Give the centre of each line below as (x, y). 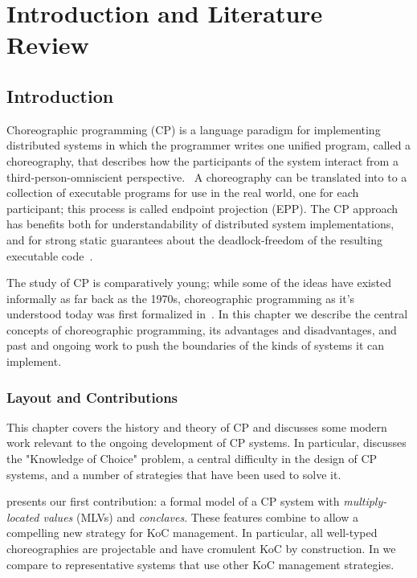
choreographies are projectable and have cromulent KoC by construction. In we (201, 549)
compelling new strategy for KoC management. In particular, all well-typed (192, 533)
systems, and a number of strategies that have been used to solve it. (174, 474)
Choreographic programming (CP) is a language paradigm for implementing (194, 129)
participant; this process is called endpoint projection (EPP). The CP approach (202, 208)
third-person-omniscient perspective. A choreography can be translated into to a (207, 176)
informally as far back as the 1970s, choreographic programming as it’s (181, 298)
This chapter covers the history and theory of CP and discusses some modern (197, 426)
